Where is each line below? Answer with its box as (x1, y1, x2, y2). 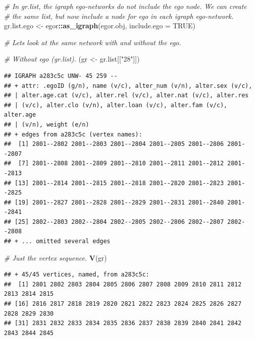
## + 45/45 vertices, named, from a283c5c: (4, 271, 150, 278)
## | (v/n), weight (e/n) (4, 121, 89, 128)
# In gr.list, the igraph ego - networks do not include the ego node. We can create (4, 1, 247, 11)
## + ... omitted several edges (4, 238, 110, 245)
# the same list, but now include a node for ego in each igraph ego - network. (4, 10, 234, 21)
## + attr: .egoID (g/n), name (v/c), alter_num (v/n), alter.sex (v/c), (4, 82, 253, 89)
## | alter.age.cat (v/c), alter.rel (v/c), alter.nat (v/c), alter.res (4, 92, 249, 99)
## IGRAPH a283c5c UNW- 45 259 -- (4, 72, 118, 79)
